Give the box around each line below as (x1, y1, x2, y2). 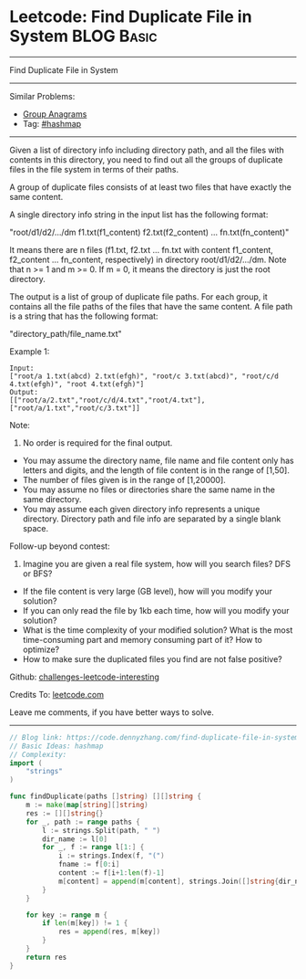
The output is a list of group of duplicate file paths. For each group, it (9, 290, 269, 302)
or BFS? (22, 568, 53, 579)
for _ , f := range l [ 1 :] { (42, 843, 145, 852)
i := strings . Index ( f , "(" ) (57, 851, 166, 860)
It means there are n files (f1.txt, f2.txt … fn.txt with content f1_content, (9, 244, 273, 255)
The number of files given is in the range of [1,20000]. (22, 474, 226, 485)
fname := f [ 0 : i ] (57, 860, 120, 869)
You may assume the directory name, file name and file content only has (22, 455, 294, 466)
